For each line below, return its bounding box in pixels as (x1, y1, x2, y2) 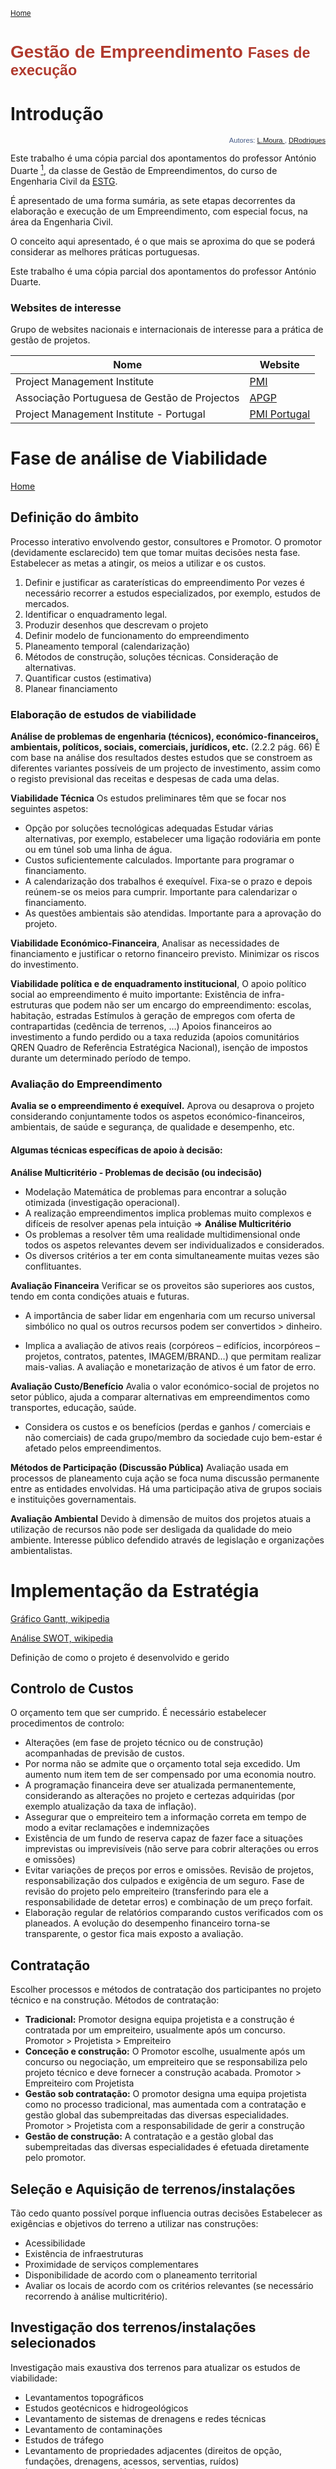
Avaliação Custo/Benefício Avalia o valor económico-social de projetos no (10, 1380, 320, 1392)
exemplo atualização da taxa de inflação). (24, 1800, 197, 1813)
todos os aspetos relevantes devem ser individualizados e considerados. (24, 1239, 325, 1251)
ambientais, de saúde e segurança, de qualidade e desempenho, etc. (10, 1121, 295, 1133)
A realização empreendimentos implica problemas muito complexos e (24, 1207, 312, 1219)
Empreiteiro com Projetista (24, 2077, 135, 2089)
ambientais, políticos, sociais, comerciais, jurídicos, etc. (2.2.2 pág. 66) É (10, 741, 321, 753)
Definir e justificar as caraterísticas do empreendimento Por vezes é (24, 576, 305, 588)
